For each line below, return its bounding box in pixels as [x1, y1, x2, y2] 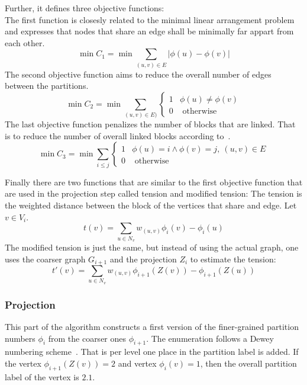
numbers [5, 332, 35, 344]
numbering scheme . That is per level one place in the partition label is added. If [5, 345, 299, 358]
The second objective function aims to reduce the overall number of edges [5, 68, 272, 80]
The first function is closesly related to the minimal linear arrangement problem [5, 13, 295, 25]
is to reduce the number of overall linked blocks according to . [5, 129, 231, 142]
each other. [5, 36, 45, 49]
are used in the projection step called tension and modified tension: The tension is [5, 187, 302, 200]
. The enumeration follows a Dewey [146, 332, 274, 344]
